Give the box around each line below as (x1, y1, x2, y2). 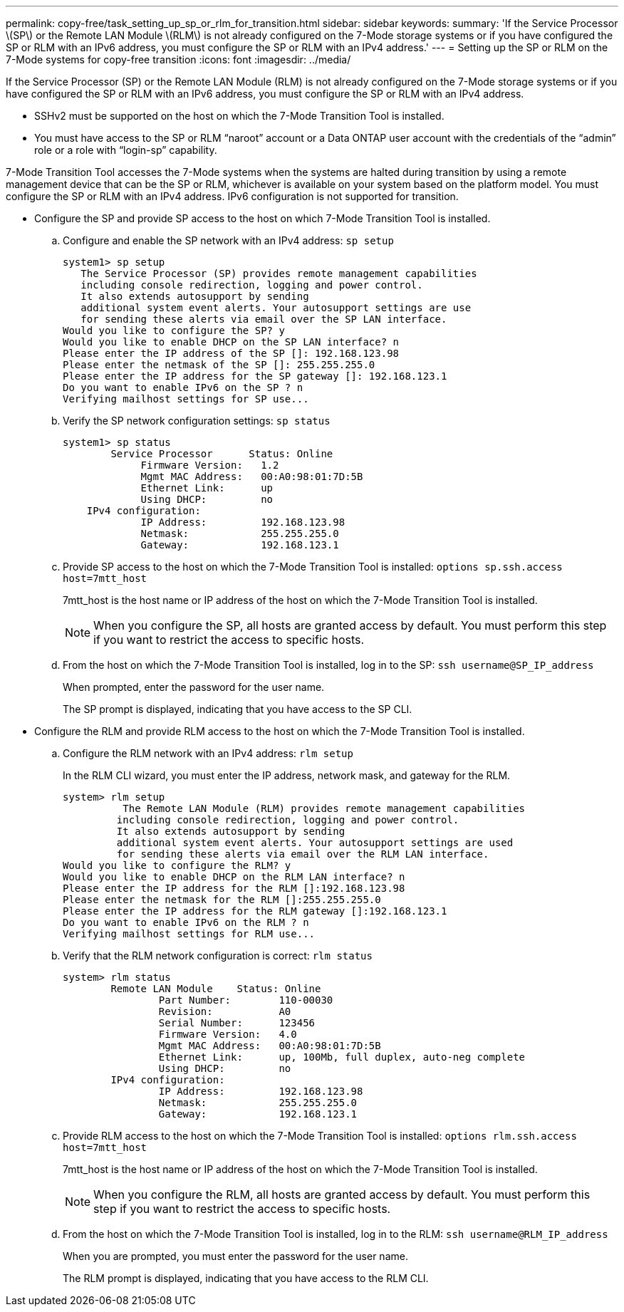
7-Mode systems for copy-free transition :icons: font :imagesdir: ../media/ (6, 53, 351, 66)
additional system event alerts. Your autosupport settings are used (116, 837, 514, 848)
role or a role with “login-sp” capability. (34, 144, 217, 156)
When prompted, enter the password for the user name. (63, 681, 325, 693)
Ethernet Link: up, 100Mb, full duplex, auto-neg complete (158, 1051, 526, 1063)
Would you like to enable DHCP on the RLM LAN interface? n (63, 871, 405, 883)
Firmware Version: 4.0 (158, 1029, 297, 1040)
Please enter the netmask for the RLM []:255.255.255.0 (63, 894, 381, 905)
